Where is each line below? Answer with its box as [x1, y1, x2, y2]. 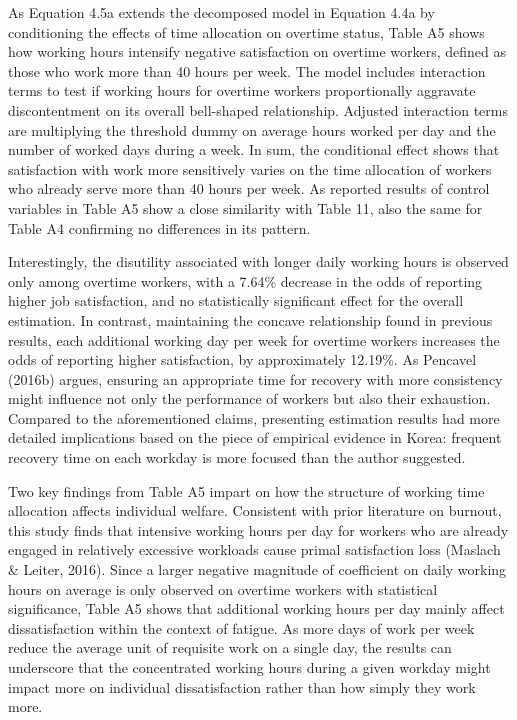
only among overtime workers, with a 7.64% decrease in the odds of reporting [8, 270, 483, 291]
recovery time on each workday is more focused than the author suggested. [8, 447, 466, 468]
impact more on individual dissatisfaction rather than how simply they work [8, 676, 476, 697]
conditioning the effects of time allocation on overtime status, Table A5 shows [8, 21, 485, 42]
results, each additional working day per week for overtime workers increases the [8, 329, 500, 350]
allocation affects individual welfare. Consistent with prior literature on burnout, [8, 500, 502, 521]
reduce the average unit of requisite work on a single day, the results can [8, 637, 452, 658]
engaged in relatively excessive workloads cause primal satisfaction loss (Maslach [8, 539, 501, 560]
